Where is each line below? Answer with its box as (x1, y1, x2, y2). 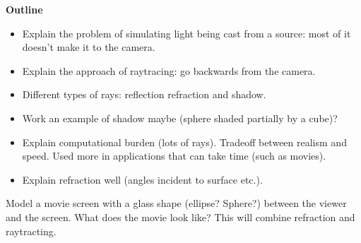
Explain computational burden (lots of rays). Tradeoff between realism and (22, 134, 347, 149)
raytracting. (6, 223, 57, 238)
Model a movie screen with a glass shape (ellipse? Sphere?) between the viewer (6, 196, 347, 211)
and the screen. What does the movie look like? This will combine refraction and (6, 209, 355, 224)
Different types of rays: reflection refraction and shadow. (22, 87, 266, 102)
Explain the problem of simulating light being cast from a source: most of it (22, 25, 351, 40)
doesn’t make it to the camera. (22, 40, 155, 54)
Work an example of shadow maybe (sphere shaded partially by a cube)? (22, 110, 338, 125)
